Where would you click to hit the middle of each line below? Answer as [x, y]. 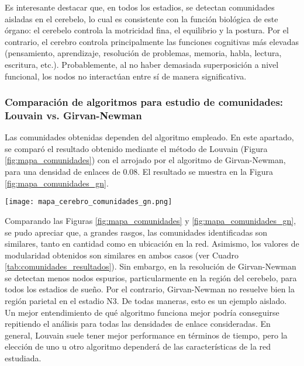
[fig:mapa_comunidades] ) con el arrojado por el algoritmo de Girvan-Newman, [145, 160]
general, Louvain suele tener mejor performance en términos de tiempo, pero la [146, 335]
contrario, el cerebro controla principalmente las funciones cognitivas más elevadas [152, 41]
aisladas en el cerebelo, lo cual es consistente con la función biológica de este [141, 18]
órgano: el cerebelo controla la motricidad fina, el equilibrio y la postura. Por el [147, 30]
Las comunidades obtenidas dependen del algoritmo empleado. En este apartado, [149, 137]
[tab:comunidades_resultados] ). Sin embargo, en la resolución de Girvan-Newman [151, 266]
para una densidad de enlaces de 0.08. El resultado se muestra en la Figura [139, 172]
